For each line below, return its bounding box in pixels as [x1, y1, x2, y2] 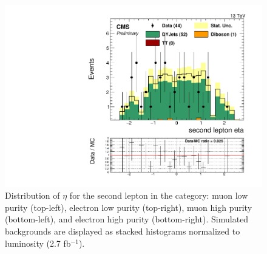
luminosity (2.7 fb [5, 236, 71, 249]
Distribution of [5, 189, 60, 202]
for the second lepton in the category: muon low [69, 189, 248, 202]
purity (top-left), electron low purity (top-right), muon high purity [5, 201, 252, 213]
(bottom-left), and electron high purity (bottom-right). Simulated [5, 213, 249, 225]
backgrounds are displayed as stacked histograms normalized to [5, 225, 240, 238]
